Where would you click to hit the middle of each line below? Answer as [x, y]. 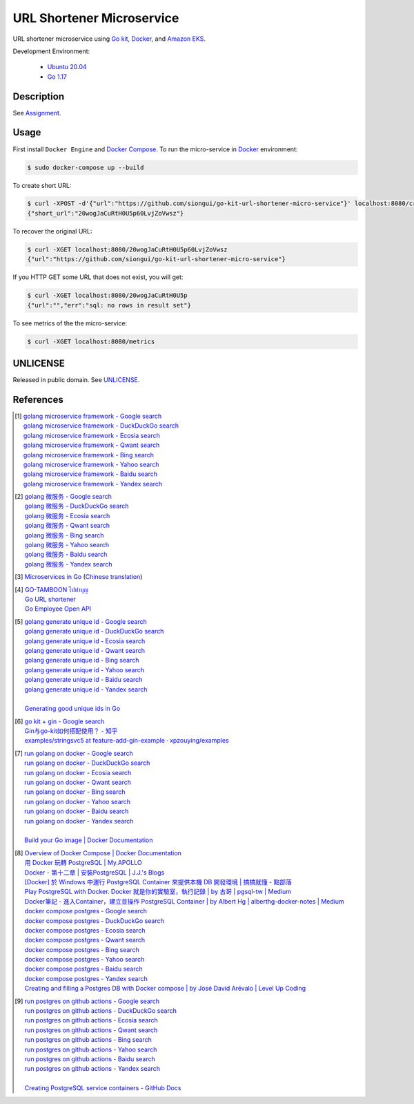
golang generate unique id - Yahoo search [85, 669]
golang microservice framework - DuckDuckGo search [101, 426]
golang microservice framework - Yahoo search [91, 464]
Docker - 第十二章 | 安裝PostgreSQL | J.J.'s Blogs [95, 872]
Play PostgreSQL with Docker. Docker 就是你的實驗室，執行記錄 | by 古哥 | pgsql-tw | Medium [158, 892]
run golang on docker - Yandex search [79, 821]
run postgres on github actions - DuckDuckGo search [101, 1011]
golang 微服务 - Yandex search [69, 564]
